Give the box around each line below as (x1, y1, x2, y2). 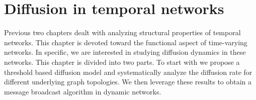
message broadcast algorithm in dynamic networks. (4, 86, 161, 96)
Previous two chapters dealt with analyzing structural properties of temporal (4, 27, 241, 38)
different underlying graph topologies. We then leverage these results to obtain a (4, 76, 252, 87)
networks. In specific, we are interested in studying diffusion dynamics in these (4, 47, 246, 57)
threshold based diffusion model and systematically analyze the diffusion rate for (4, 66, 252, 77)
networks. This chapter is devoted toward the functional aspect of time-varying (4, 37, 247, 47)
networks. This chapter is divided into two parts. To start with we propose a (4, 56, 240, 67)
